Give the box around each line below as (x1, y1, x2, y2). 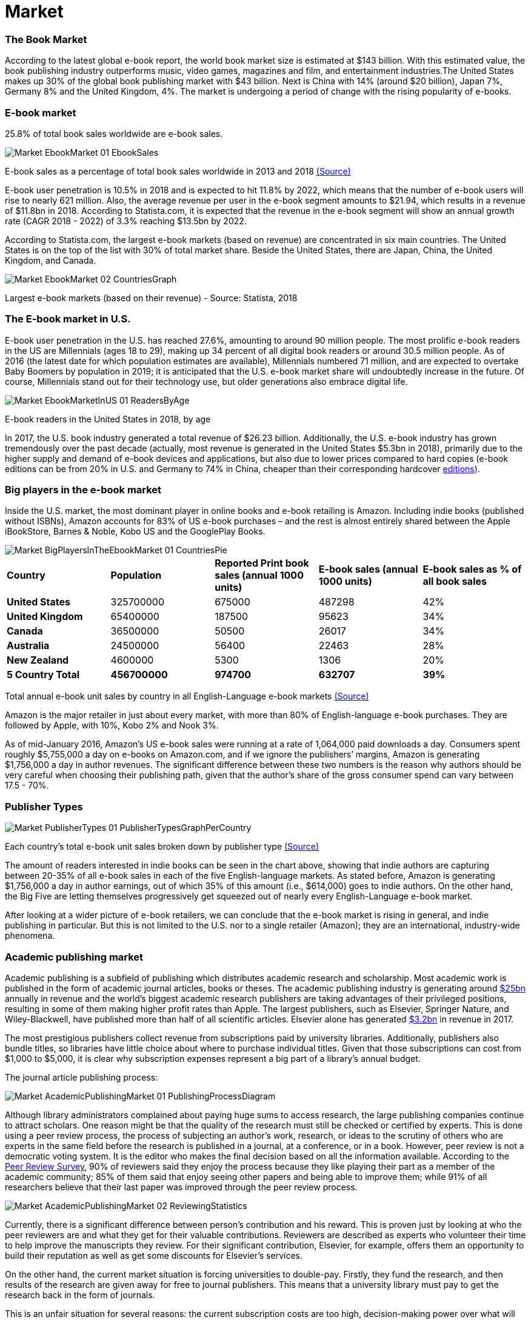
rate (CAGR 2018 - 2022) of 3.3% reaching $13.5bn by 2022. (5, 215, 247, 226)
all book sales (422, 575, 487, 588)
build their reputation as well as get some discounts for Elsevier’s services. (5, 1250, 302, 1261)
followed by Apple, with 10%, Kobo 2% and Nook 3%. (5, 720, 219, 731)
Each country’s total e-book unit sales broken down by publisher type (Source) (5, 841, 319, 852)
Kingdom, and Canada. (5, 255, 96, 265)
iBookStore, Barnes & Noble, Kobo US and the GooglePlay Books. (5, 526, 265, 537)
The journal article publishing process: (5, 1072, 158, 1082)
